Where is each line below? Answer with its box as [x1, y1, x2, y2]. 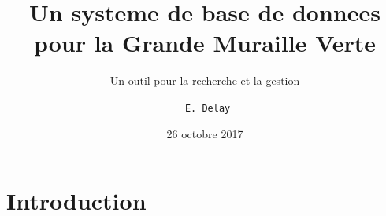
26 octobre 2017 [166, 125, 243, 141]
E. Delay [184, 102, 231, 114]
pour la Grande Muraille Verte [33, 27, 377, 59]
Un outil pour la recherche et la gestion [109, 72, 300, 89]
